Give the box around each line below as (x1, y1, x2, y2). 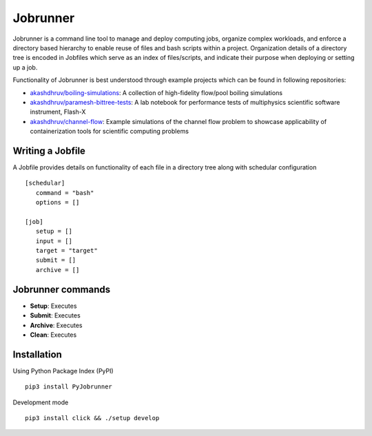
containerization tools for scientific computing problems (30, 127, 189, 136)
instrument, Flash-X (30, 107, 86, 116)
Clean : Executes (30, 331, 77, 339)
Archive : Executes (30, 321, 83, 329)
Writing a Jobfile (12, 145, 86, 156)
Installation (12, 349, 62, 360)
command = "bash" (35, 189, 94, 196)
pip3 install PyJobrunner (25, 383, 113, 391)
